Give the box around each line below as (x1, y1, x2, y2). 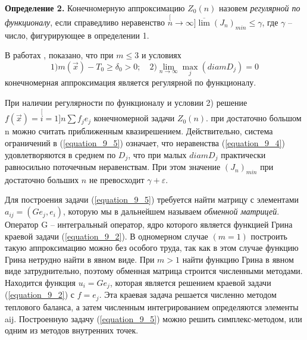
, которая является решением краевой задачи (109, 276, 271, 289)
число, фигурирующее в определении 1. (5, 29, 149, 41)
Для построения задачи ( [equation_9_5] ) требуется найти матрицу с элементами (5, 193, 299, 206)
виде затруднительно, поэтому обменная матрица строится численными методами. (5, 265, 303, 277)
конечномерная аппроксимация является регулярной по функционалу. (5, 76, 256, 89)
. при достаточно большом (206, 112, 302, 124)
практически (221, 148, 266, 160)
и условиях (141, 49, 181, 61)
